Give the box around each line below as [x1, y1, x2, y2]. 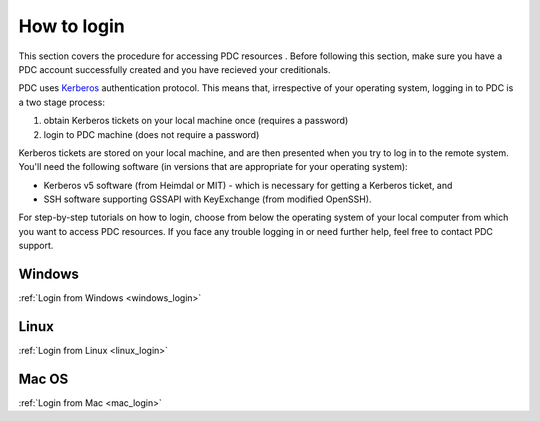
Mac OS [18, 370, 69, 387]
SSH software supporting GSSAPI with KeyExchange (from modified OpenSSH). [43, 193, 372, 205]
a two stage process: [18, 96, 105, 108]
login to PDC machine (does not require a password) [43, 128, 260, 140]
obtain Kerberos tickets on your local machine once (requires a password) [43, 115, 349, 127]
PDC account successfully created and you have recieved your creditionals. [18, 63, 331, 75]
